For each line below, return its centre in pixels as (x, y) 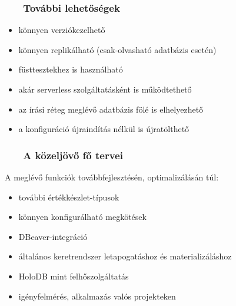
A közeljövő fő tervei (73, 155)
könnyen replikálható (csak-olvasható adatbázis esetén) (117, 49)
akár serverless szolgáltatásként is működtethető (105, 89)
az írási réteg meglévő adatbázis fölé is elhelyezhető (111, 109)
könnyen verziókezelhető (62, 30)
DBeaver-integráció (53, 236)
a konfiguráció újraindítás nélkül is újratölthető (104, 129)
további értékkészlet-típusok (69, 197)
